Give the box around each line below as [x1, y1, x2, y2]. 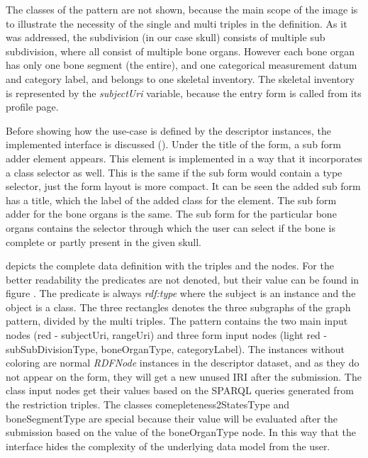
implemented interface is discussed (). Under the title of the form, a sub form [6, 137, 342, 152]
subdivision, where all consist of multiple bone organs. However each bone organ [6, 43, 355, 58]
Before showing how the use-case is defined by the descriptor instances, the [6, 123, 331, 138]
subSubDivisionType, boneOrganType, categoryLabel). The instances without [6, 341, 345, 356]
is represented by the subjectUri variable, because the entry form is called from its [6, 85, 362, 100]
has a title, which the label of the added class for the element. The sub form [6, 192, 337, 207]
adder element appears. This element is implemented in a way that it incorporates [6, 150, 362, 165]
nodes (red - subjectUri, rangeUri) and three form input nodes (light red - [6, 328, 328, 342]
